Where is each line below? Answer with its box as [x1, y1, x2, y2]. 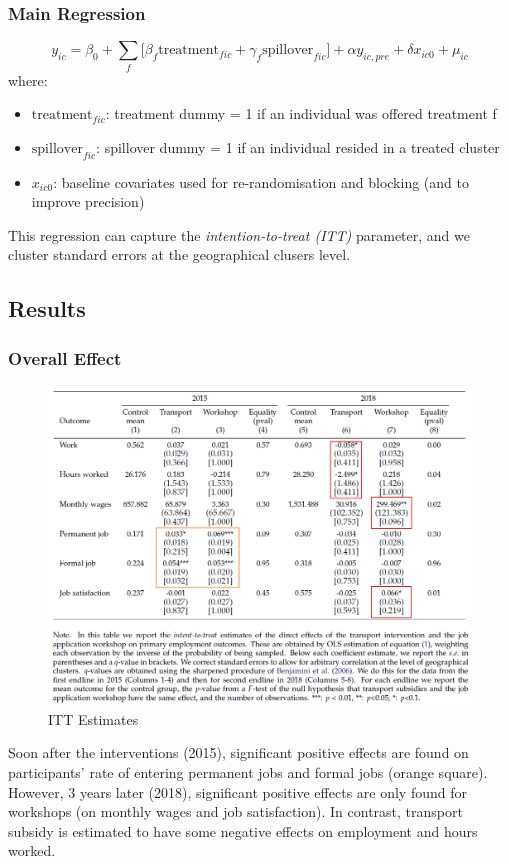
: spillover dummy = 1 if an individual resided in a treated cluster [96, 136, 500, 157]
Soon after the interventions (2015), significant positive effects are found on [8, 742, 469, 763]
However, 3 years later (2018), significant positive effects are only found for [8, 781, 467, 802]
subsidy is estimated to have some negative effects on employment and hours [8, 820, 478, 841]
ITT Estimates [48, 708, 139, 729]
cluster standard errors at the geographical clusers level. [8, 244, 351, 265]
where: [8, 69, 48, 90]
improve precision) [31, 191, 145, 212]
